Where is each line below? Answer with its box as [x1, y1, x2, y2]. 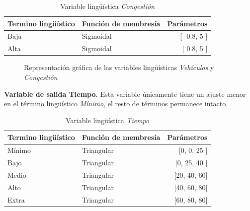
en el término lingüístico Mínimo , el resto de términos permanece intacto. [4, 98, 228, 109]
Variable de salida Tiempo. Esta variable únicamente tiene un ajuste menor [4, 88, 246, 99]
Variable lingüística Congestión [60, 1, 155, 11]
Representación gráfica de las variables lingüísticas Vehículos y [24, 62, 214, 72]
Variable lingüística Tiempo [66, 115, 150, 125]
